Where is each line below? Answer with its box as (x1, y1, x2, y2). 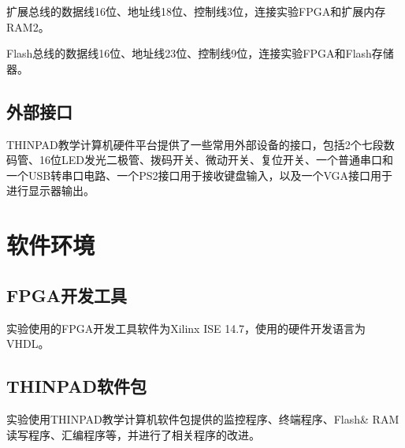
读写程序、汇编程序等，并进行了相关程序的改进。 (6, 426, 260, 442)
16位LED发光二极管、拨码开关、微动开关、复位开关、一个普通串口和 (39, 151, 393, 168)
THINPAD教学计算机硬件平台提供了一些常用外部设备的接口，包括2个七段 (6, 136, 384, 152)
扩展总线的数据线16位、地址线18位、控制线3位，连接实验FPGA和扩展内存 (6, 3, 386, 19)
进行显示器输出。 (6, 182, 95, 199)
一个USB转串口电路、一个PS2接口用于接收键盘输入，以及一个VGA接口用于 (6, 166, 393, 183)
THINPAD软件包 (6, 374, 147, 398)
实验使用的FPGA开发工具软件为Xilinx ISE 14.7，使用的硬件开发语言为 (6, 319, 366, 336)
